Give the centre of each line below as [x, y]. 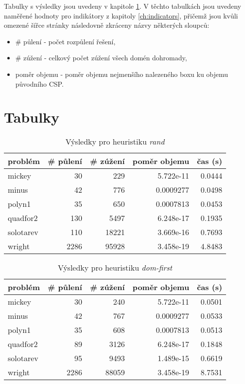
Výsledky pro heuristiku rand [115, 142]
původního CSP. [39, 83]
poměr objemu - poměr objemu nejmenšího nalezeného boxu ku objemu [122, 74]
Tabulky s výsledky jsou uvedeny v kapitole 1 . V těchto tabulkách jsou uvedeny [123, 6]
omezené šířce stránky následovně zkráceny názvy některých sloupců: [107, 25]
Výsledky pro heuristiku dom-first [115, 268]
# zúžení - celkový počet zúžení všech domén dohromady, [101, 58]
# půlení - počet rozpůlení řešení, [65, 41]
